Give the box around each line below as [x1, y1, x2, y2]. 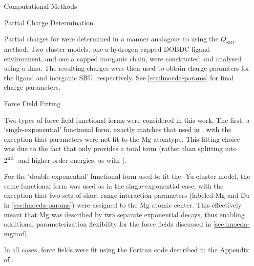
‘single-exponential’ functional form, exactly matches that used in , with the [4, 124, 232, 134]
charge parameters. [4, 82, 61, 92]
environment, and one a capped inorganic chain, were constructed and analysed [4, 53, 242, 63]
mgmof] [4, 228, 26, 238]
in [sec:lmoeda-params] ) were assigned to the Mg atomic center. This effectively [4, 199, 242, 209]
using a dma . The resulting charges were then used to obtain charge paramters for [4, 63, 250, 73]
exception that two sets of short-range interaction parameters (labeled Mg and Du [4, 190, 250, 200]
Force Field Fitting [4, 98, 61, 108]
